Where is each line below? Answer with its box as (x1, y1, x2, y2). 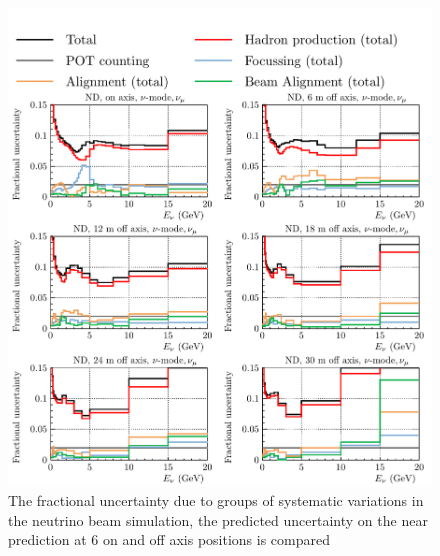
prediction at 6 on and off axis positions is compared (8, 529, 330, 550)
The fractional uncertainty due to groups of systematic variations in (8, 490, 424, 511)
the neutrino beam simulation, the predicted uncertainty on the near (8, 509, 428, 530)
